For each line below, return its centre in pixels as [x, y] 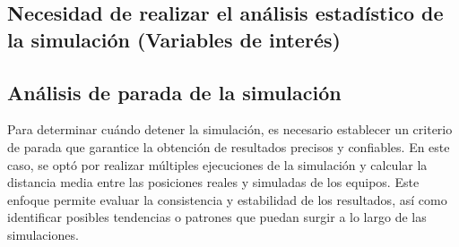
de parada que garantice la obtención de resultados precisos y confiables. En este [229, 146]
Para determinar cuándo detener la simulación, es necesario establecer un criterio [230, 129]
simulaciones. [43, 234]
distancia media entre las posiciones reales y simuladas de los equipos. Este [213, 182]
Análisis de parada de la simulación [174, 92]
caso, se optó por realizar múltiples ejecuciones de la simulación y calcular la [217, 164]
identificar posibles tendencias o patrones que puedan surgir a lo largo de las [217, 217]
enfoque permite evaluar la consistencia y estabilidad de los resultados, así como [227, 199]
